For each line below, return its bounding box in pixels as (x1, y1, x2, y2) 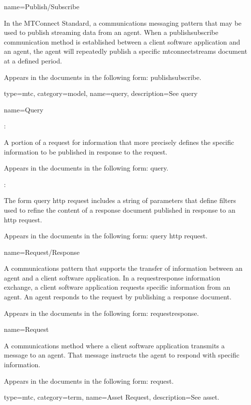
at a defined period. (4, 55, 62, 65)
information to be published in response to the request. (4, 146, 168, 156)
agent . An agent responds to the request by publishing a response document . (4, 292, 232, 302)
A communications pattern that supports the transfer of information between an (4, 263, 243, 273)
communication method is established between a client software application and (4, 36, 240, 47)
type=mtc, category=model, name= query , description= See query (4, 88, 198, 98)
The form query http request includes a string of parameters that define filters (4, 195, 236, 205)
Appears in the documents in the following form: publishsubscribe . (4, 72, 202, 82)
